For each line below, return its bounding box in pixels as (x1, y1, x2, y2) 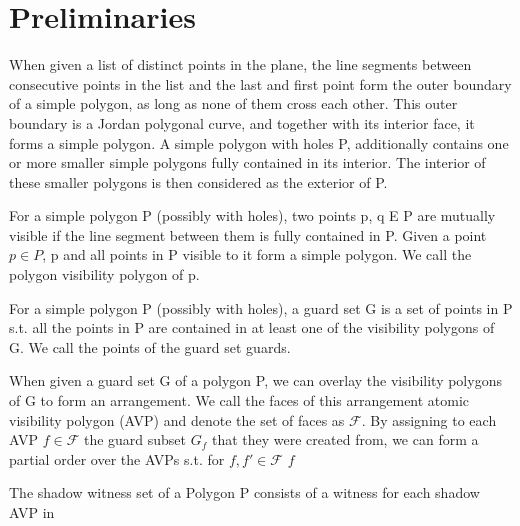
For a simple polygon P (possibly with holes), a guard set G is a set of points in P (9, 297, 513, 318)
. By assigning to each (361, 409, 497, 430)
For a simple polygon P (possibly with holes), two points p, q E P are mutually (9, 205, 496, 226)
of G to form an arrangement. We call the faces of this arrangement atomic (9, 390, 470, 411)
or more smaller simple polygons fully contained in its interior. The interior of (9, 152, 486, 173)
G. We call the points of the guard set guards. (9, 336, 291, 357)
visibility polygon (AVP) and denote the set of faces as (9, 409, 345, 430)
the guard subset (83, 429, 187, 450)
